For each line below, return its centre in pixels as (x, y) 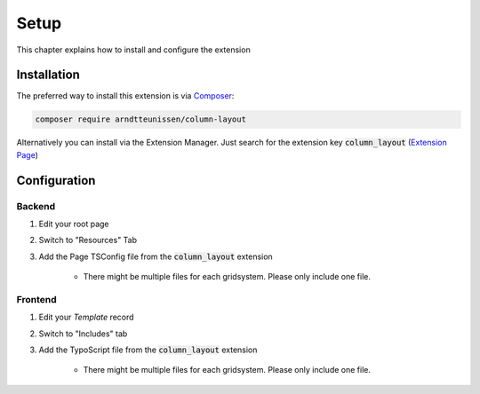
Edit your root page (74, 224)
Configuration (56, 181)
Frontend (36, 299)
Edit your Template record (86, 317)
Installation (48, 75)
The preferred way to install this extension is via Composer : (125, 96)
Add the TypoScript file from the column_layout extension (148, 350)
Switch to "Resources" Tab (88, 240)
